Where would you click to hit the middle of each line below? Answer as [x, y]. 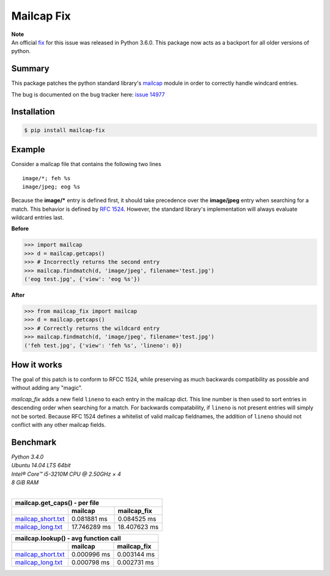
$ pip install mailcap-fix [64, 130]
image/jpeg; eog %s [51, 187]
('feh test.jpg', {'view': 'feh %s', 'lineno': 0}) [103, 345]
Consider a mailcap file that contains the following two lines [86, 164]
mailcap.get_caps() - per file [57, 503]
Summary [30, 69]
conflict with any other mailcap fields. [59, 425]
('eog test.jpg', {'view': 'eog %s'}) [82, 279]
